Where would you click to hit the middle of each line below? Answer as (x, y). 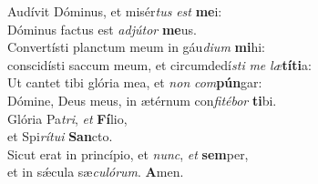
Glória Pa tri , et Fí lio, (67, 118)
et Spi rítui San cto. (60, 136)
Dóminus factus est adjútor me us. (102, 29)
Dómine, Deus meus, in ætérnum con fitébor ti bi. (142, 100)
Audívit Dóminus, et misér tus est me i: (115, 11)
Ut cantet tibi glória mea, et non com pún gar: (135, 82)
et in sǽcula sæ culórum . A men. (96, 172)
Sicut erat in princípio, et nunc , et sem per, (128, 153)
